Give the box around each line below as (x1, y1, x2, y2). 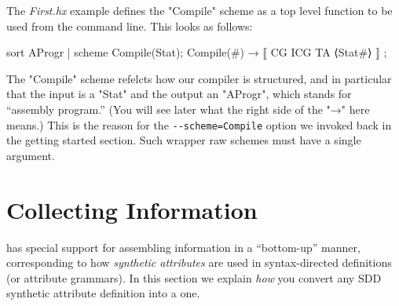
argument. (6, 147, 55, 163)
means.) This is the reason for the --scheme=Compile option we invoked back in (6, 116, 392, 133)
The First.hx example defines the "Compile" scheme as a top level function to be (6, 2, 393, 18)
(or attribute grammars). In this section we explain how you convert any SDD (6, 269, 382, 286)
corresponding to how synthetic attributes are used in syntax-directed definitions (6, 254, 392, 271)
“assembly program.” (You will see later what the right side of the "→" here (6, 100, 370, 117)
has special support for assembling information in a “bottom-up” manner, (6, 239, 361, 255)
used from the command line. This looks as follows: (6, 17, 253, 34)
